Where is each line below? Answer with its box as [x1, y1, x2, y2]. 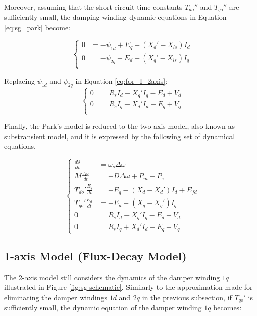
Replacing [4, 75, 35, 86]
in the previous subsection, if [142, 291, 232, 302]
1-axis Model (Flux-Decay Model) [4, 247, 187, 263]
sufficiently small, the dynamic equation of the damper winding [4, 302, 202, 313]
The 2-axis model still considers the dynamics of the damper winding [4, 272, 220, 282]
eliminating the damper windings [4, 291, 107, 302]
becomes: [213, 302, 242, 313]
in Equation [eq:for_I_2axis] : [75, 75, 168, 86]
